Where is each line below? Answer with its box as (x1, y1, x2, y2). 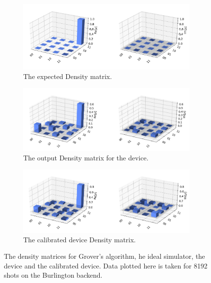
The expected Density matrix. (23, 71, 112, 81)
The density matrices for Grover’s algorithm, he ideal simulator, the (4, 251, 205, 261)
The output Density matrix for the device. (23, 153, 149, 163)
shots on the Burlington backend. (4, 270, 103, 280)
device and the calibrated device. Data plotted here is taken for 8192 (4, 260, 208, 270)
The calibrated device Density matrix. (23, 235, 136, 245)
